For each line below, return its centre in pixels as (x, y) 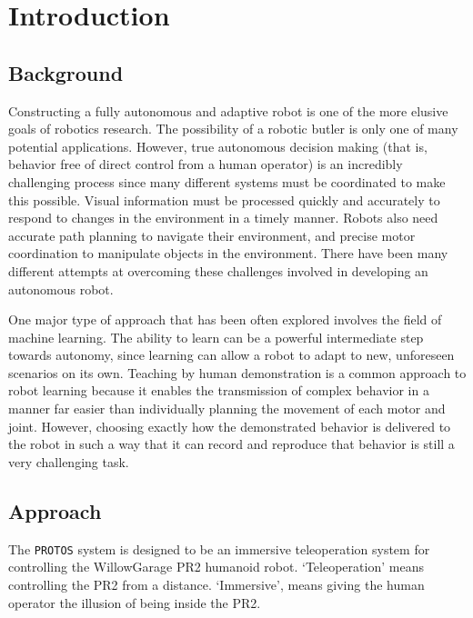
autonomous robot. (61, 289)
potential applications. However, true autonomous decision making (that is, (218, 146)
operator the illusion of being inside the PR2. (135, 602)
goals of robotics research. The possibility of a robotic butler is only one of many (233, 129)
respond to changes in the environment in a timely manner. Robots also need (223, 218)
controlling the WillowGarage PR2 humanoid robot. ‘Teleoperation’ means (216, 567)
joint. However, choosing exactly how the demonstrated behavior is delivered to (230, 426)
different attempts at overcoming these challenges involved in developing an (218, 270)
